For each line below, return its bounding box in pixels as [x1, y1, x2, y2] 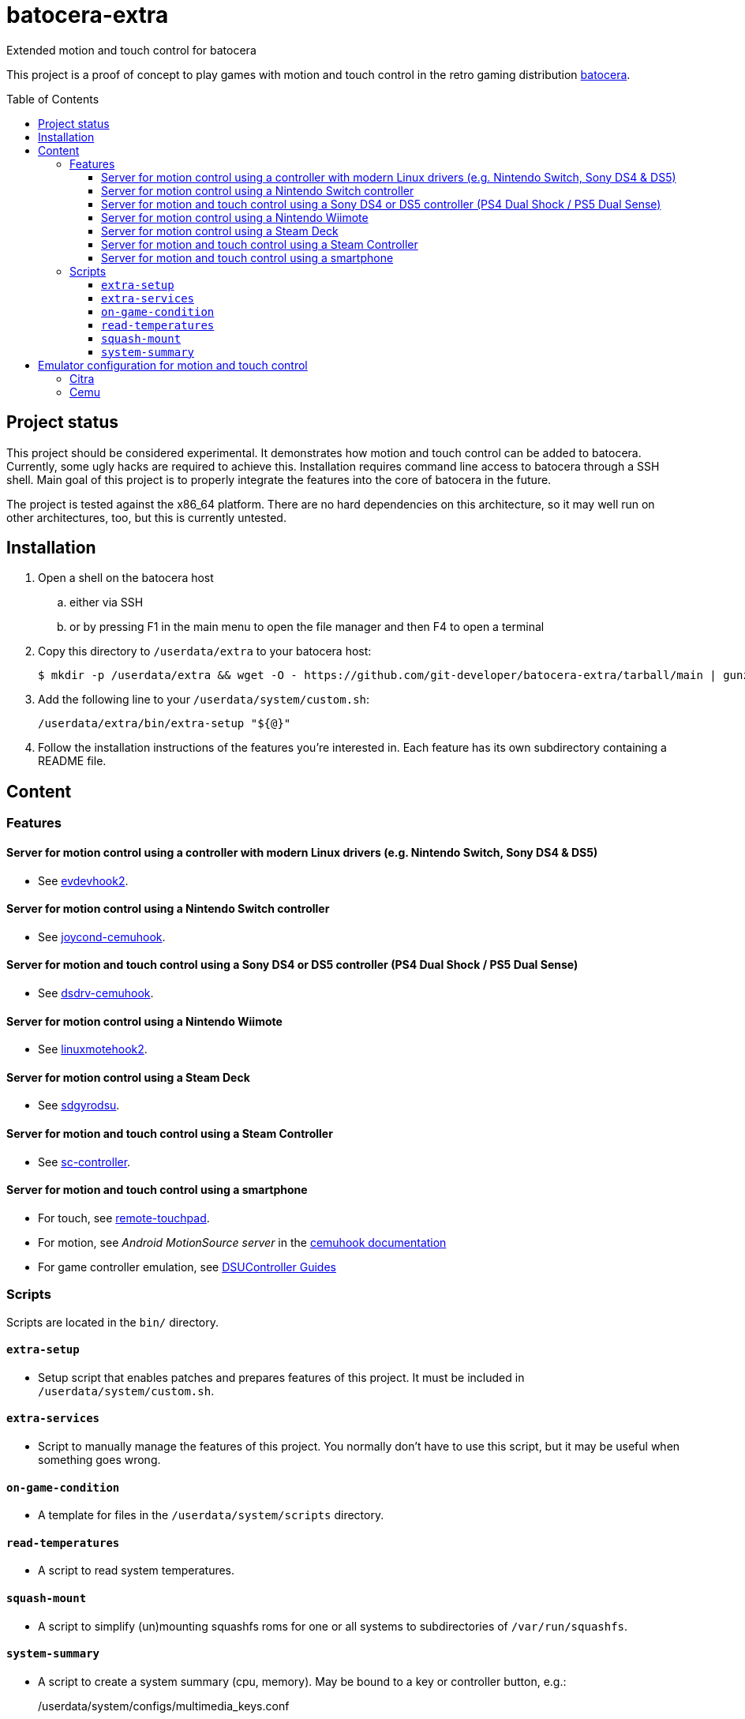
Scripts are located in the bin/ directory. [6, 1315, 219, 1329]
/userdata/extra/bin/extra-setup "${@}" [38, 717, 291, 730]
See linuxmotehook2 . [38, 1042, 148, 1057]
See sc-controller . [38, 1154, 131, 1169]
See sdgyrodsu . [38, 1098, 120, 1113]
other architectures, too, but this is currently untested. [6, 510, 286, 524]
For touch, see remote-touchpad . [38, 1210, 210, 1225]
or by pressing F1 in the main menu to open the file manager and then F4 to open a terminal [69, 620, 545, 634]
